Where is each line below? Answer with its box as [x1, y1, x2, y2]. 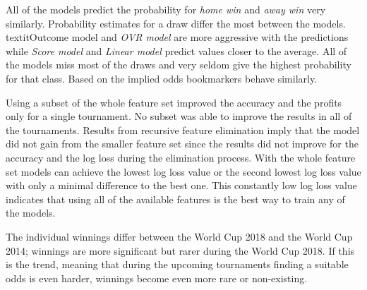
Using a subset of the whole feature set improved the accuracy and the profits [6, 95, 342, 109]
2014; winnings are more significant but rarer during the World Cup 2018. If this [6, 243, 355, 258]
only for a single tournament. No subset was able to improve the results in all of [6, 109, 352, 123]
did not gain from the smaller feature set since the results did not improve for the [6, 136, 359, 151]
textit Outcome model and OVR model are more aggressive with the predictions [6, 30, 349, 44]
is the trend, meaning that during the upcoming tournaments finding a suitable [6, 257, 349, 272]
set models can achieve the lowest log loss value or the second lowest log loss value [6, 164, 361, 179]
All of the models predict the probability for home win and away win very [6, 2, 326, 16]
